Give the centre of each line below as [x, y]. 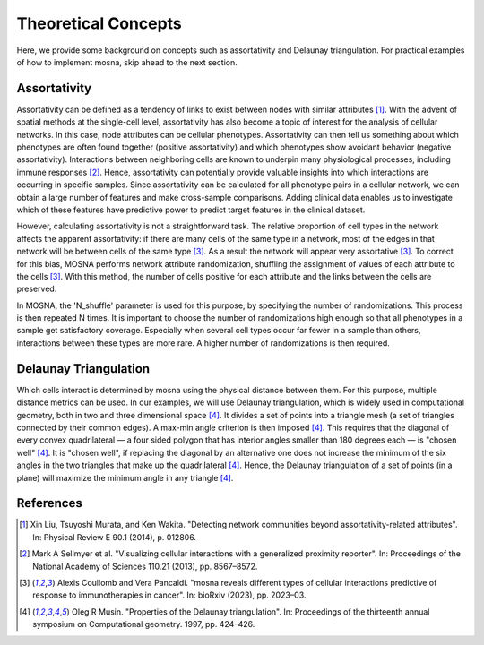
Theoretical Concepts [99, 23]
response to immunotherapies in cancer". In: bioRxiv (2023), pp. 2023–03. [169, 595]
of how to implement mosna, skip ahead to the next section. [127, 62]
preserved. [37, 289]
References [49, 503]
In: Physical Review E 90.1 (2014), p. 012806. [115, 537]
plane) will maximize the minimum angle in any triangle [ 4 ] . [125, 477]
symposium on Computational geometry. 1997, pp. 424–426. [144, 624]
